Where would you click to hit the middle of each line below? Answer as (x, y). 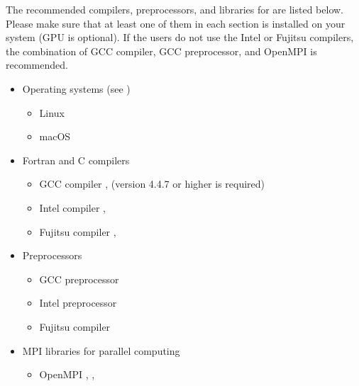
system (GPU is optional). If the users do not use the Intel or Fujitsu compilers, (180, 37)
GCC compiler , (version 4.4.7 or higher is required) (152, 184)
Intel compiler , (72, 207)
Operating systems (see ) (76, 88)
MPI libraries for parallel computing (101, 350)
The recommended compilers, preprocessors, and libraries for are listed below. (175, 9)
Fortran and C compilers (76, 160)
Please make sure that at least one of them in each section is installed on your (176, 23)
